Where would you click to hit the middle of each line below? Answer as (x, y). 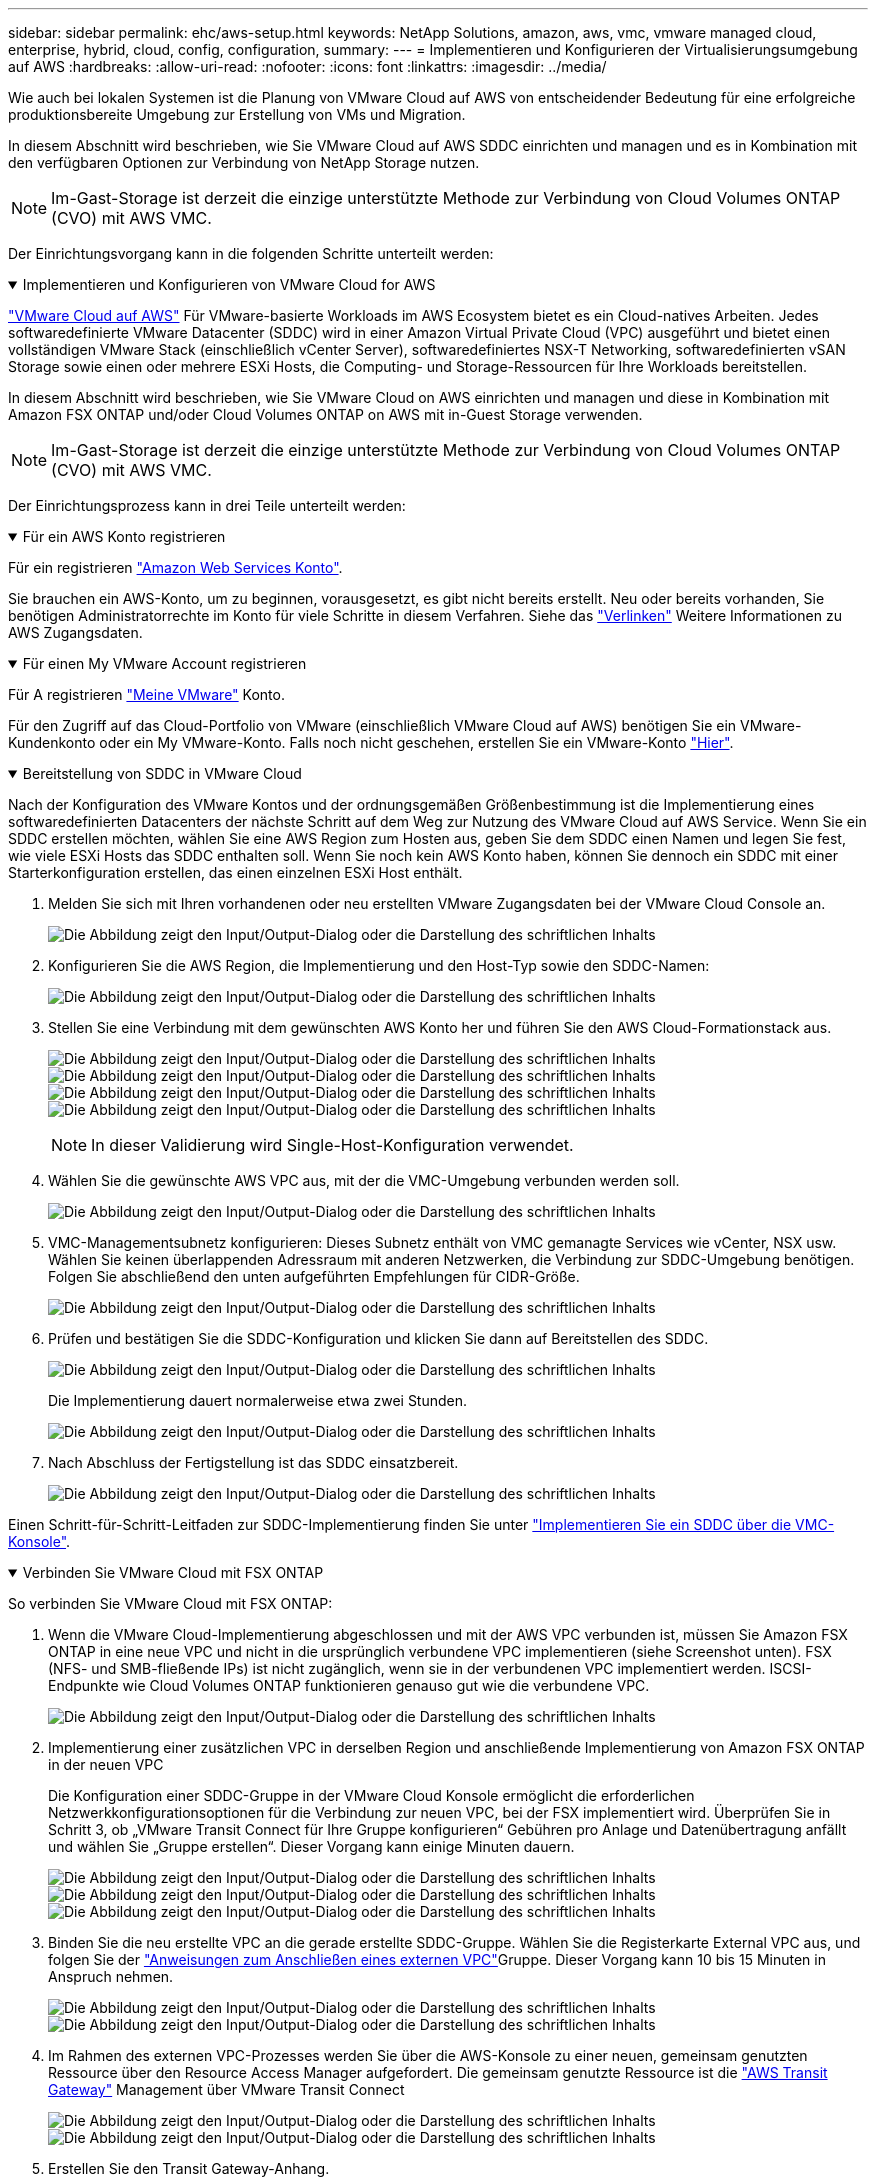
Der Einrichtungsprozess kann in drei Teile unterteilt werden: (207, 505)
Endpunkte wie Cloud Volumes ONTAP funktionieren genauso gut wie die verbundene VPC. (349, 1685)
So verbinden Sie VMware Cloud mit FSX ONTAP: (170, 1603)
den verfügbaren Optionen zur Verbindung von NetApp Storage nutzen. (244, 162)
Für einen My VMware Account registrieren (164, 663)
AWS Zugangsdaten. (75, 632)
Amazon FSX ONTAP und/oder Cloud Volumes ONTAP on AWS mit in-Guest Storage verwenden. (325, 414)
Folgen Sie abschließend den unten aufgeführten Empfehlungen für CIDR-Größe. (314, 1276)
